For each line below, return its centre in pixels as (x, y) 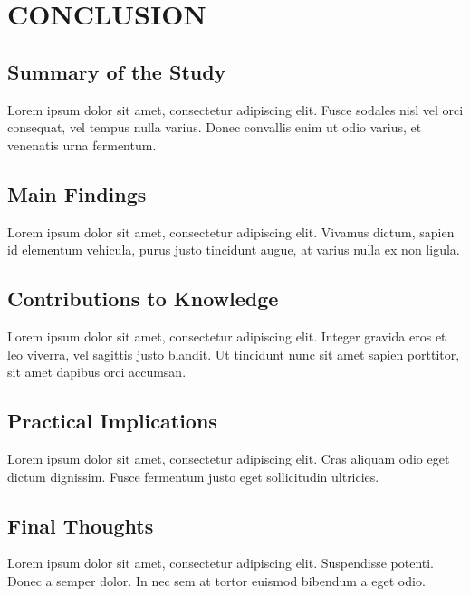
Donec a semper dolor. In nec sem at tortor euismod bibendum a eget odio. (216, 580)
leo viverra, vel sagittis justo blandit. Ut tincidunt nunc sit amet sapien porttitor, (234, 354)
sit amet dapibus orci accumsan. (97, 372)
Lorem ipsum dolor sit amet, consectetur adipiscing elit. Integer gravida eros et (227, 336)
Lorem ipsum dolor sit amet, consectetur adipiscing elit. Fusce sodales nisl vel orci (235, 109)
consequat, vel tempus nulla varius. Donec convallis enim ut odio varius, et (215, 127)
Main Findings (77, 193)
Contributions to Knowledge (143, 298)
